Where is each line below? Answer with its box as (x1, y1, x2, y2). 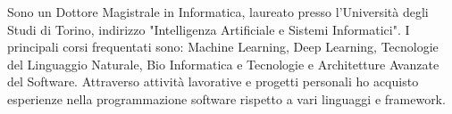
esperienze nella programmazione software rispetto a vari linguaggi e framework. (7, 89, 446, 108)
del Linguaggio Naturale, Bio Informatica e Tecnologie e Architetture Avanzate (7, 54, 439, 73)
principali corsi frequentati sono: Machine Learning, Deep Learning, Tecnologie (7, 37, 439, 56)
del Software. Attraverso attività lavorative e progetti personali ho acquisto (7, 72, 419, 91)
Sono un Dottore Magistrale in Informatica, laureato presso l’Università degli (7, 3, 429, 20)
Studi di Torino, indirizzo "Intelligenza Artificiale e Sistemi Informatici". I (7, 20, 410, 38)
